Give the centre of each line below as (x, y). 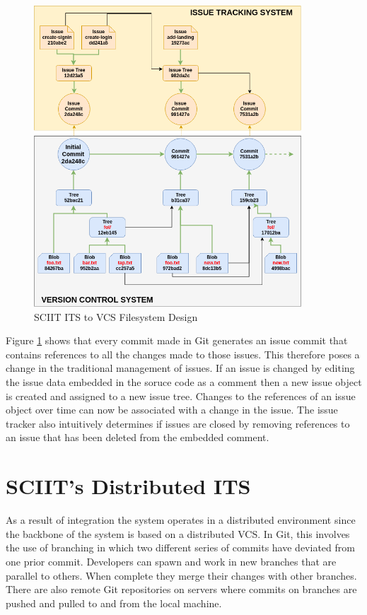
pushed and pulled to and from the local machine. (114, 603)
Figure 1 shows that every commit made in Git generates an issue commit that (177, 340)
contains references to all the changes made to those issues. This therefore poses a (183, 354)
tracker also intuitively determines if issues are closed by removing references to (178, 423)
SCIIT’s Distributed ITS (128, 486)
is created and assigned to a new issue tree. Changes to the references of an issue (181, 396)
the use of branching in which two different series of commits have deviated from (180, 547)
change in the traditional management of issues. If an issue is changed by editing (180, 368)
